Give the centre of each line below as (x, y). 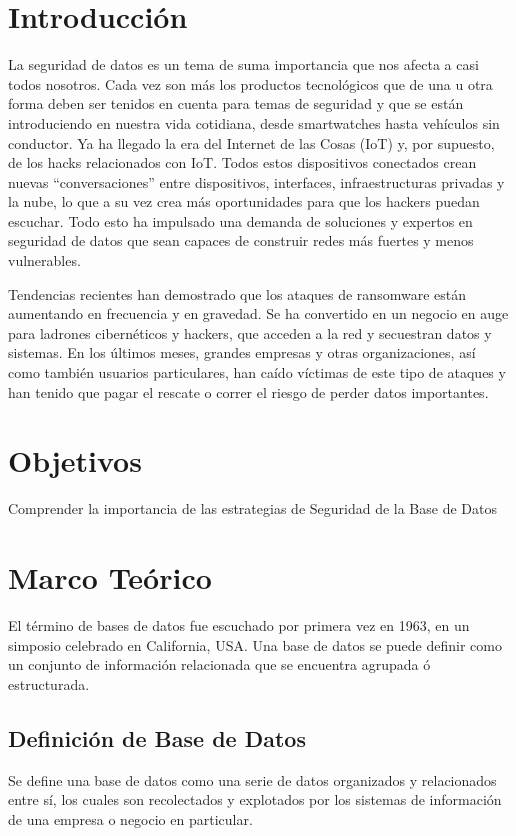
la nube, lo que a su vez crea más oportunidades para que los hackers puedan (244, 201)
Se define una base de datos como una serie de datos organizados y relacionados (252, 779)
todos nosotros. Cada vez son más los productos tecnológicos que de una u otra (250, 83)
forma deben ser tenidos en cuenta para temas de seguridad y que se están (236, 103)
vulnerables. (44, 260)
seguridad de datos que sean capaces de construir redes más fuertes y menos (241, 240)
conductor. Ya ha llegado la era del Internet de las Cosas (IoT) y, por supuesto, (251, 142)
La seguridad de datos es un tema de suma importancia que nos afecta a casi (243, 64)
